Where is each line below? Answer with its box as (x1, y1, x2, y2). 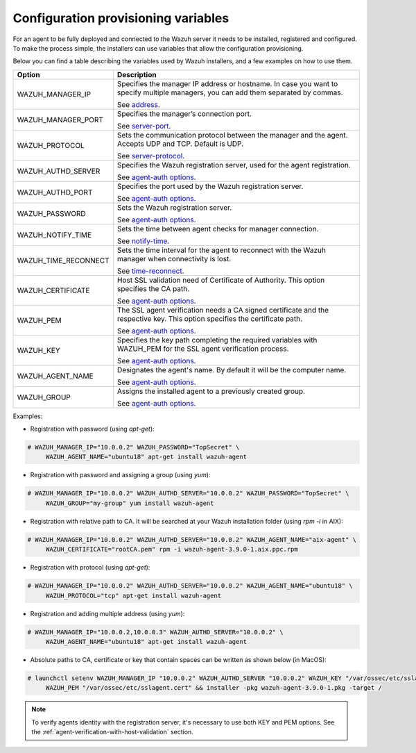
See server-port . (116, 121, 171, 131)
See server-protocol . (116, 151, 185, 160)
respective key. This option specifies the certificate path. (116, 313, 303, 323)
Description (116, 69, 157, 79)
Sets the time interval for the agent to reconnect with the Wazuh (116, 245, 326, 255)
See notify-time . (116, 236, 170, 246)
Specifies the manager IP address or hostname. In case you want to (116, 78, 338, 88)
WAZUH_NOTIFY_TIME (17, 230, 92, 240)
